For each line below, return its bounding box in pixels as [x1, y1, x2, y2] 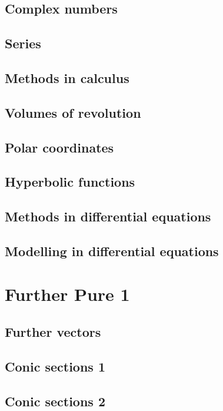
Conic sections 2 [5, 392, 105, 410]
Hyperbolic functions [5, 173, 135, 191]
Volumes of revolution [5, 103, 141, 121]
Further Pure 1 [5, 282, 130, 306]
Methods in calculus [5, 68, 129, 87]
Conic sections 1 [5, 357, 105, 375]
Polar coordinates [5, 138, 114, 156]
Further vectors [5, 323, 101, 341]
